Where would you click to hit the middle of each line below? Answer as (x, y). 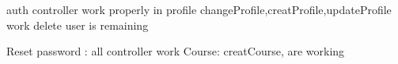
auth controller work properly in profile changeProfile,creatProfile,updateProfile (199, 9)
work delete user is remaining (78, 25)
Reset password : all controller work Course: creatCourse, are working (176, 51)
